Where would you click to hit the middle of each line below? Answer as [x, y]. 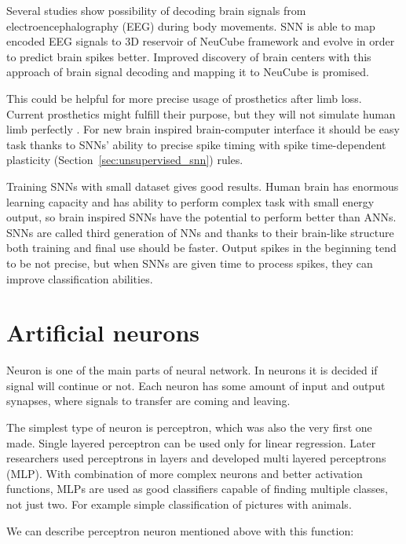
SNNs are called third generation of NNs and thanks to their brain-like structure [200, 232]
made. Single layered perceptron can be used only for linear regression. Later [191, 442]
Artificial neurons [103, 332]
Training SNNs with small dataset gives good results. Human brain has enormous [203, 186]
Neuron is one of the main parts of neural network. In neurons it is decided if [192, 370]
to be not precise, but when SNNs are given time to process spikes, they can [190, 263]
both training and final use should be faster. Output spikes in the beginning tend [201, 248]
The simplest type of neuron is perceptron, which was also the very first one [189, 427]
